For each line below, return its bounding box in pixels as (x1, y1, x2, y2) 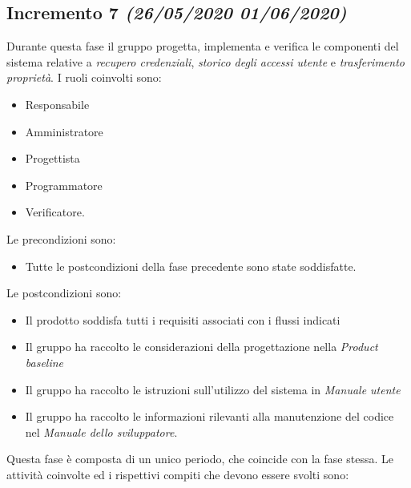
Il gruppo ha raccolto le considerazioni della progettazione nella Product (25, 338, 378, 355)
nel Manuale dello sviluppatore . (25, 423, 178, 440)
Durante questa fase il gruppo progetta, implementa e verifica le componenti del (6, 38, 399, 54)
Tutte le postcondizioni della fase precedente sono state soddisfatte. (25, 257, 357, 274)
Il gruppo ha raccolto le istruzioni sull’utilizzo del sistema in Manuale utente (25, 381, 401, 397)
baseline (25, 353, 64, 370)
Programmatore (25, 176, 103, 193)
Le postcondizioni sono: (6, 284, 122, 301)
